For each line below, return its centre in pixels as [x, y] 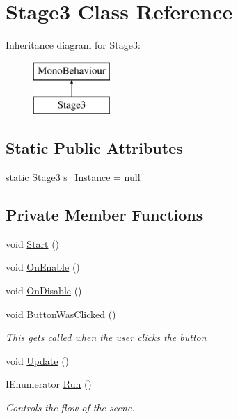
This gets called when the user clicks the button [106, 337]
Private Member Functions [104, 215]
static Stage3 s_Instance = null [73, 177]
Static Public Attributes [94, 148]
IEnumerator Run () [49, 384]
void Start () [33, 243]
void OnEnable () [43, 267]
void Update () [38, 360]
